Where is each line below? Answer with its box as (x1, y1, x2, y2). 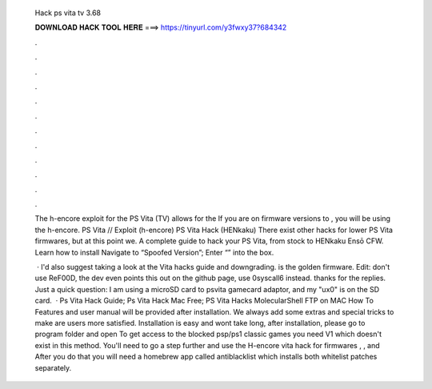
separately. (34, 363, 72, 372)
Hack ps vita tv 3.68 (34, 8, 102, 18)
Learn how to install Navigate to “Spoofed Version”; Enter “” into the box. (34, 247, 274, 257)
